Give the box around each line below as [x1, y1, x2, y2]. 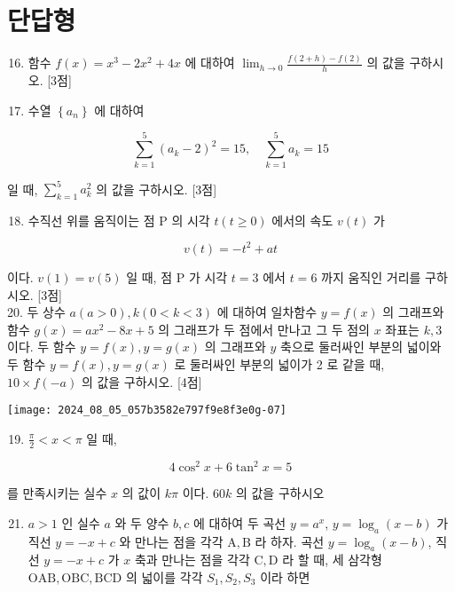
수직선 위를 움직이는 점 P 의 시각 [27, 210, 210, 229]
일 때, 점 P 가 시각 [126, 267, 228, 286]
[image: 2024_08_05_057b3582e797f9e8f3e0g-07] [7, 404, 286, 417]
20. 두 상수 [7, 303, 66, 321]
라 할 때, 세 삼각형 [282, 550, 382, 569]
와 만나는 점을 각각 [119, 532, 224, 550]
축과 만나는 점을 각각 [134, 550, 250, 569]
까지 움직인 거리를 [321, 267, 421, 286]
